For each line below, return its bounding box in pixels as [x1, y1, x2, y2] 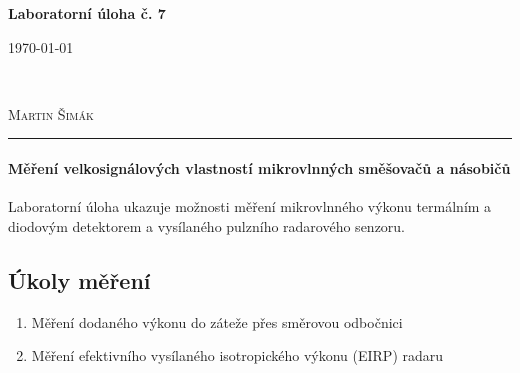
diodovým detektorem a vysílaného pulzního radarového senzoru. [8, 215, 406, 236]
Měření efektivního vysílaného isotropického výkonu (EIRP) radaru [31, 345, 444, 366]
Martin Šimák [8, 103, 94, 124]
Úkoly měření [8, 264, 151, 295]
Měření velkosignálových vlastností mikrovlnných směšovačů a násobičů [8, 157, 511, 178]
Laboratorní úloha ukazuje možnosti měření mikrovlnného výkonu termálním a [8, 196, 492, 217]
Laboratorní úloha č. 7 [8, 3, 166, 23]
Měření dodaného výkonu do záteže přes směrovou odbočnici [31, 311, 403, 332]
